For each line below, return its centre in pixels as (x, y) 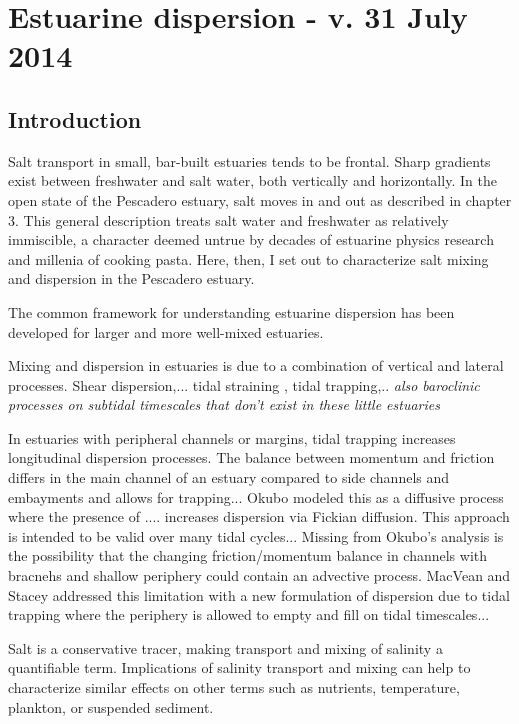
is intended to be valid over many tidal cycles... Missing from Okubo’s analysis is (256, 535)
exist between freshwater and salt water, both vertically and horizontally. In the (252, 180)
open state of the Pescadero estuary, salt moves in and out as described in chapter (260, 199)
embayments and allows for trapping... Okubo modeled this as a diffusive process (256, 496)
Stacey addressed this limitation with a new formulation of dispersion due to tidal (259, 594)
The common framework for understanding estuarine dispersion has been (231, 311)
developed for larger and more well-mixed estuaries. (166, 331)
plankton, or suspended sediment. (111, 706)
